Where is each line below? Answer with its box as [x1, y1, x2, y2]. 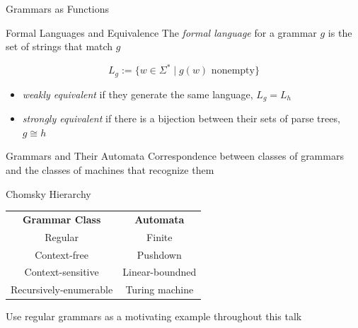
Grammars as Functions [6, 1, 110, 16]
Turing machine [125, 282, 194, 297]
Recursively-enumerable [11, 282, 113, 297]
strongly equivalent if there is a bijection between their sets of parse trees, [22, 111, 340, 126]
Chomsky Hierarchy [6, 186, 91, 201]
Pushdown [137, 247, 182, 262]
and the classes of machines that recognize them [6, 162, 214, 177]
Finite [146, 229, 173, 244]
